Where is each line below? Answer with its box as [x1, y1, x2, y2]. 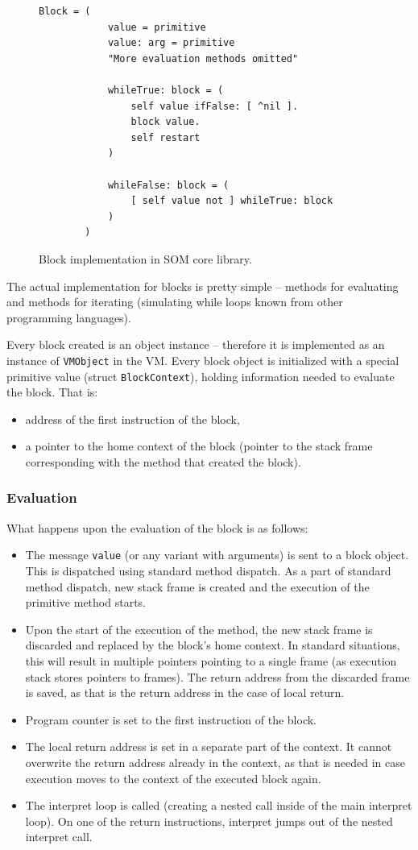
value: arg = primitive [107, 37, 235, 49]
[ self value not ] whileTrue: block [130, 195, 333, 207]
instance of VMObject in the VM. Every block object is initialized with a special [6, 351, 399, 368]
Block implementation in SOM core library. [39, 250, 252, 267]
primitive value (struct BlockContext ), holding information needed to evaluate [6, 367, 395, 384]
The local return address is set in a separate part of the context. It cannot [25, 738, 392, 755]
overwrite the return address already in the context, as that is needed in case [25, 753, 405, 770]
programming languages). [6, 309, 131, 325]
